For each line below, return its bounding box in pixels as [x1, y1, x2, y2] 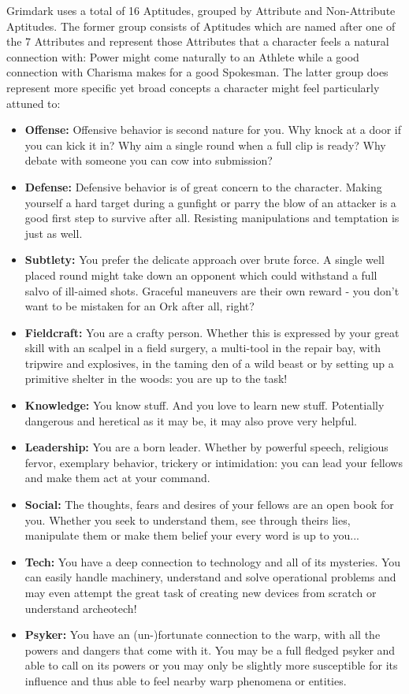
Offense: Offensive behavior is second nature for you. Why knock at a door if [24, 121, 401, 138]
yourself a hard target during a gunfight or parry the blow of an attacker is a [24, 194, 396, 210]
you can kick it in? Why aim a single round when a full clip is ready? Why [24, 136, 386, 153]
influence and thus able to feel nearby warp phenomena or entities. [24, 672, 347, 688]
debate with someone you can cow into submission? [24, 152, 273, 169]
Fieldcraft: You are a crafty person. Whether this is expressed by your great [24, 324, 400, 340]
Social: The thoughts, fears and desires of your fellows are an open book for [24, 496, 394, 513]
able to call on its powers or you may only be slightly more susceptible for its [24, 657, 398, 674]
